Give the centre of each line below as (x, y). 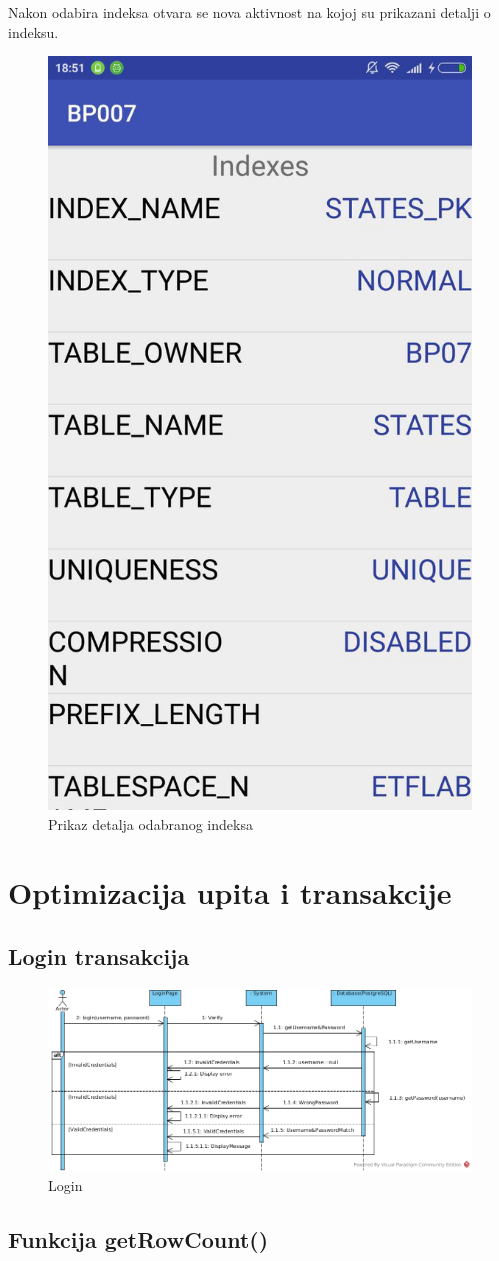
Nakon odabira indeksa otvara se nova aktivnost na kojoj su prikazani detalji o (249, 12)
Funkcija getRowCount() (138, 1239)
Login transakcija (99, 955)
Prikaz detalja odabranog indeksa (150, 823)
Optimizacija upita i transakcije (230, 892)
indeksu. (33, 31)
